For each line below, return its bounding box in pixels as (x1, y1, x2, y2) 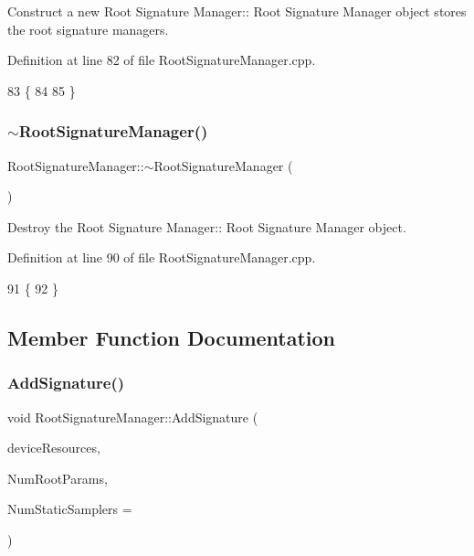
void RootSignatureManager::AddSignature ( (7, 407, 258, 426)
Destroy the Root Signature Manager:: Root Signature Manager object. (7, 217, 406, 236)
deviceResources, (7, 438, 100, 457)
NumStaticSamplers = (7, 499, 132, 519)
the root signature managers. (7, 19, 169, 38)
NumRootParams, (7, 468, 108, 487)
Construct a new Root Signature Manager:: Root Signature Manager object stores (7, 2, 467, 20)
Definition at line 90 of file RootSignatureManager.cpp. (7, 248, 316, 267)
